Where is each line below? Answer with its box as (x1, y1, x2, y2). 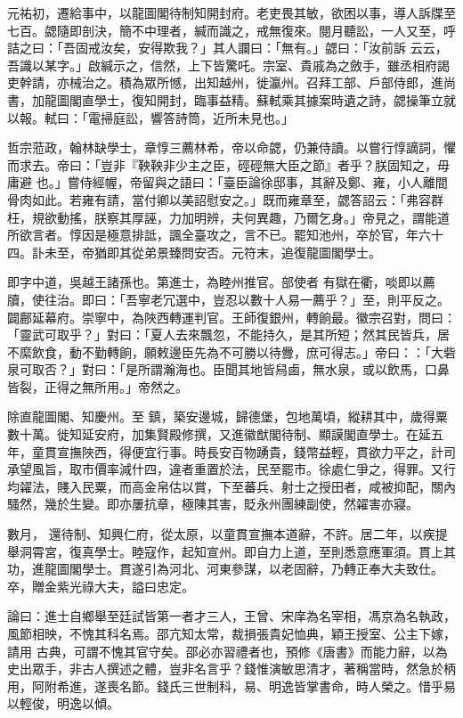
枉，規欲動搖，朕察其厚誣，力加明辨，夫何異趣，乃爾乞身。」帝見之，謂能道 (7, 208, 450, 226)
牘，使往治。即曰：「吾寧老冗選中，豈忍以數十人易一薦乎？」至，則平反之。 (7, 290, 450, 308)
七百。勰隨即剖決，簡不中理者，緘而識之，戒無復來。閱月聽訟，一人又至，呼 (7, 20, 456, 39)
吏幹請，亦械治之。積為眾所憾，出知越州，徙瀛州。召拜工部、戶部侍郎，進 (7, 73, 443, 92)
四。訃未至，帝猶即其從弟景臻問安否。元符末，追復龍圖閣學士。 (7, 242, 381, 261)
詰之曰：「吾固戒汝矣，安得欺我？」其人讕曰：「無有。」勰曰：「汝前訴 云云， (7, 38, 448, 57)
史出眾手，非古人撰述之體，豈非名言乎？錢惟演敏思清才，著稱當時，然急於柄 (7, 659, 456, 678)
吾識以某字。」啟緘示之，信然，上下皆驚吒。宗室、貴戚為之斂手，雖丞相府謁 (7, 55, 450, 74)
